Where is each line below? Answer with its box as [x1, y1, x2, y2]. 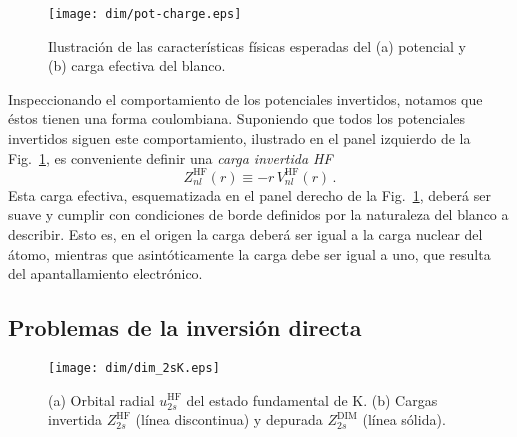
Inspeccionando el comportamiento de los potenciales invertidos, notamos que [8, 88, 483, 109]
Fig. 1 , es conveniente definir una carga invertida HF [8, 147, 333, 168]
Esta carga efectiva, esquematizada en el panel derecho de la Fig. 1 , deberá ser [8, 184, 491, 205]
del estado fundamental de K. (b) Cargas [186, 389, 438, 410]
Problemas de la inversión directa [8, 312, 362, 343]
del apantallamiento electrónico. [8, 263, 203, 284]
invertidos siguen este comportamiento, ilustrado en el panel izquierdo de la [8, 128, 471, 149]
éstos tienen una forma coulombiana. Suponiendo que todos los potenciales [8, 108, 466, 129]
